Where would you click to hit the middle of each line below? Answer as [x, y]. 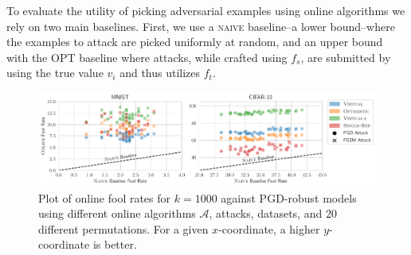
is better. [115, 244]
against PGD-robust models [289, 197]
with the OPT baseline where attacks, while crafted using [147, 57]
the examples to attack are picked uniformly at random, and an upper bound [195, 42]
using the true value [55, 73]
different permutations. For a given [123, 228]
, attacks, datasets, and [266, 213]
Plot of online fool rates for [105, 197]
